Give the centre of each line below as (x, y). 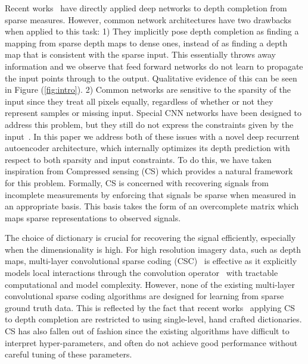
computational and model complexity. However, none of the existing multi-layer (150, 284)
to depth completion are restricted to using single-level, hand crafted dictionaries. (153, 319)
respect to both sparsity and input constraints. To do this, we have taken (138, 159)
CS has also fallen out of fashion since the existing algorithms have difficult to (147, 331)
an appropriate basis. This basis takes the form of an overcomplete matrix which (152, 206)
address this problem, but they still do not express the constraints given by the (149, 124)
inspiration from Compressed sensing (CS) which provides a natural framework (149, 171)
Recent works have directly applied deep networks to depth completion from (146, 8)
